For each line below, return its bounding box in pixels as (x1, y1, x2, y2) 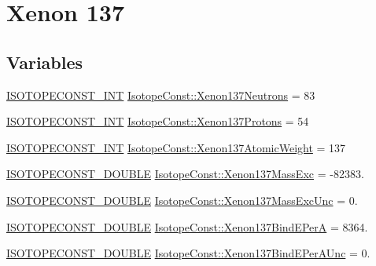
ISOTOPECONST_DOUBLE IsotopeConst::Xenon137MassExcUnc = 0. (6, 191, 358, 208)
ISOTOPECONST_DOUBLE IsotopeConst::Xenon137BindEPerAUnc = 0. (6, 245, 370, 261)
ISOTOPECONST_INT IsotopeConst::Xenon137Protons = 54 (6, 113, 309, 129)
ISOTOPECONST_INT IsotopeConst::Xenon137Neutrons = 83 (6, 86, 315, 103)
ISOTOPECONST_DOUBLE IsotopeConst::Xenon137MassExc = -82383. (6, 166, 364, 182)
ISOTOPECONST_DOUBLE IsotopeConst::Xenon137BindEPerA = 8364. (6, 218, 368, 235)
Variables (6, 49, 83, 74)
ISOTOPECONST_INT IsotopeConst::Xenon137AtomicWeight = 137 (6, 139, 346, 155)
